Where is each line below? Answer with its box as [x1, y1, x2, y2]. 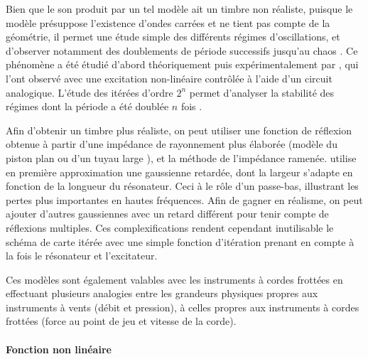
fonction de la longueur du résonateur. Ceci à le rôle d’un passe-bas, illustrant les [6, 178, 359, 193]
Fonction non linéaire [6, 341, 112, 356]
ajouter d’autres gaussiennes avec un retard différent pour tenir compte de [6, 206, 329, 221]
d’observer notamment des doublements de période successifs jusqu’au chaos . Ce [6, 43, 358, 58]
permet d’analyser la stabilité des [189, 85, 335, 100]
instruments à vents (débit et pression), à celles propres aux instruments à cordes [6, 299, 359, 314]
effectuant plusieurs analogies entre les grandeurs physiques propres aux [6, 286, 318, 301]
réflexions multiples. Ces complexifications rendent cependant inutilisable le [6, 220, 334, 235]
